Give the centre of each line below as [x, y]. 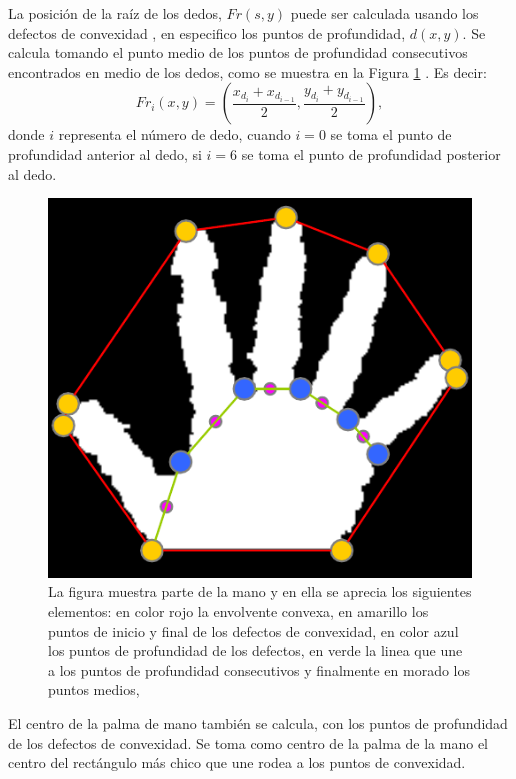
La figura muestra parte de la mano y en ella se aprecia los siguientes [260, 591]
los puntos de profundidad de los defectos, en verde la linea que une [255, 650]
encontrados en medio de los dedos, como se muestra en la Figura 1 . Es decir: [247, 71]
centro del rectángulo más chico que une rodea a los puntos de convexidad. [237, 762]
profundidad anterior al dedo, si [105, 153]
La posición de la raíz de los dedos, [115, 13]
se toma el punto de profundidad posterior [371, 153]
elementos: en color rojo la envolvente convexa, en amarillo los [238, 611]
